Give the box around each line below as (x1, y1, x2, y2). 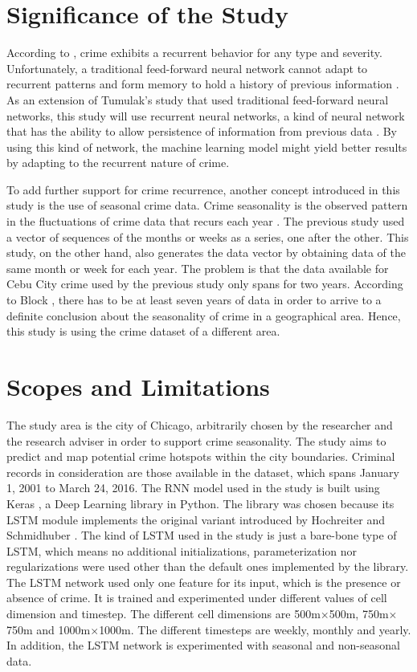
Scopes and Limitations (6, 370, 270, 402)
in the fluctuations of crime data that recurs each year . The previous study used (6, 213, 405, 230)
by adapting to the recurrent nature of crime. (6, 154, 230, 171)
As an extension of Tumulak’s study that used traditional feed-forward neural (6, 91, 389, 108)
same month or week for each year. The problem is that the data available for (6, 259, 389, 276)
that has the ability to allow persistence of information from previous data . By (6, 123, 398, 140)
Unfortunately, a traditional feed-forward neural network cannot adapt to (6, 59, 368, 76)
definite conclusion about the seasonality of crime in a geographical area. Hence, (6, 307, 401, 324)
